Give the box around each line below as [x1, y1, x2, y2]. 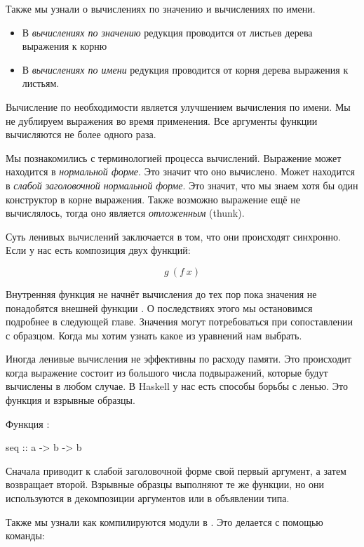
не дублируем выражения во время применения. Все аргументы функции [6, 113, 318, 128]
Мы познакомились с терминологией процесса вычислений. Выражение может [6, 150, 342, 165]
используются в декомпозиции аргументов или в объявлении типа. [6, 491, 290, 506]
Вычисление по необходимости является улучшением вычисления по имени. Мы [6, 99, 351, 114]
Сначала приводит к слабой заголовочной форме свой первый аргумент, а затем [6, 463, 346, 478]
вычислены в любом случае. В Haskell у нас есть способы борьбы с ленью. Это [6, 379, 349, 393]
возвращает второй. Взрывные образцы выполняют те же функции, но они [6, 477, 325, 492]
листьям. [22, 76, 60, 90]
